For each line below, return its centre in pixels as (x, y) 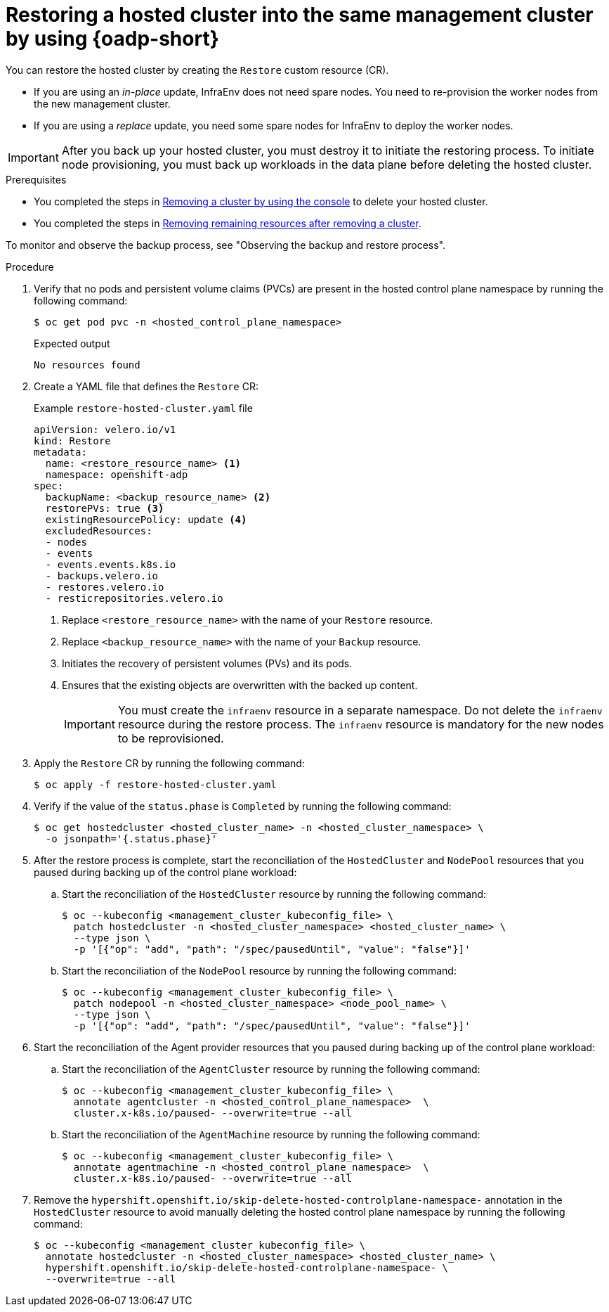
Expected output (72, 343)
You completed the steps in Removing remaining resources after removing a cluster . (228, 223)
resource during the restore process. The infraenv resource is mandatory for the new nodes (361, 724)
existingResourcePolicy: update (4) (146, 519)
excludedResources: (99, 530)
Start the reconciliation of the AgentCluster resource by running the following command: (271, 1069)
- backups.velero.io (102, 575)
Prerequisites (36, 179)
